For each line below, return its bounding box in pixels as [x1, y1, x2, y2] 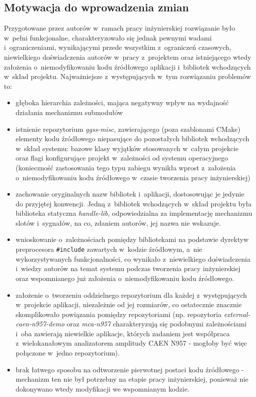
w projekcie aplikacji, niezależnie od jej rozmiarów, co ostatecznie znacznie [15, 299, 242, 310]
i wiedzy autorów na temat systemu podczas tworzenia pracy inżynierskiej [15, 263, 241, 274]
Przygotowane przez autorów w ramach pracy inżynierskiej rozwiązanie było [4, 23, 235, 33]
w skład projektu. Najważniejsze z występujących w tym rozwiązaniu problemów [4, 71, 251, 81]
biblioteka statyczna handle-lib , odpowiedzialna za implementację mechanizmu [15, 208, 253, 218]
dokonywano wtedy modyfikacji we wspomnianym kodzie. [15, 383, 189, 394]
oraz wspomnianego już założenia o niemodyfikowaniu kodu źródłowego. [15, 273, 234, 283]
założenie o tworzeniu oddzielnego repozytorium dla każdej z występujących [15, 289, 247, 300]
